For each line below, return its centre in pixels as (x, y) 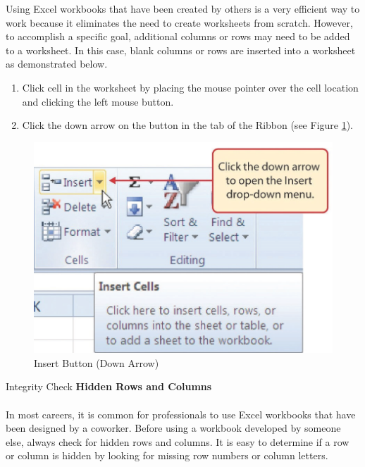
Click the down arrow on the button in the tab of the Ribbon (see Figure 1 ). (188, 125)
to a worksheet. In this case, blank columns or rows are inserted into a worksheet (181, 50)
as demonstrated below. (57, 64)
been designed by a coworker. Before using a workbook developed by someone (173, 428)
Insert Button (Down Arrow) (97, 362)
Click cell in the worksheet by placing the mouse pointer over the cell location (190, 87)
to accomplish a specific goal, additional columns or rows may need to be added (178, 36)
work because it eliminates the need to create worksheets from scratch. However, (179, 22)
